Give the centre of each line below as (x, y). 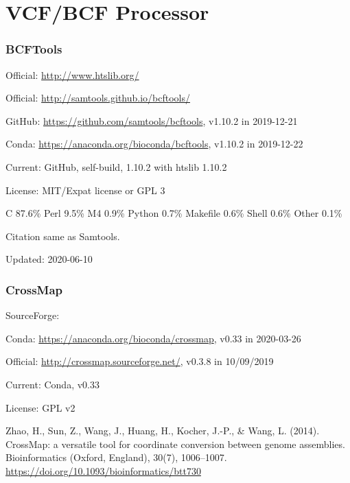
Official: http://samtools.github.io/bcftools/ (98, 98)
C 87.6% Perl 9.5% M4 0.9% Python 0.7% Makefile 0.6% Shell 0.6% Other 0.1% (174, 213)
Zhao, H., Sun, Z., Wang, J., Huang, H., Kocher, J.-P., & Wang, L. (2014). (163, 431)
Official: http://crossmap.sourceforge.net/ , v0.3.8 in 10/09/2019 (140, 361)
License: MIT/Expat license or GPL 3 (85, 190)
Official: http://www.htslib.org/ (72, 74)
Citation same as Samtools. (63, 236)
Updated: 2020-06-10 (49, 259)
